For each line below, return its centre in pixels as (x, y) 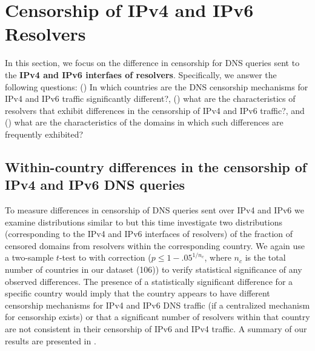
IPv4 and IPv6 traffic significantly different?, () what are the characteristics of (150, 99)
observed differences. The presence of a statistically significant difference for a (149, 281)
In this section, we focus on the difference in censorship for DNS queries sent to (152, 63)
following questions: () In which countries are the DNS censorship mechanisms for (157, 86)
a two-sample (29, 257)
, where (218, 257)
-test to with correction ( (105, 257)
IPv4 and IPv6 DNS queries (95, 185)
